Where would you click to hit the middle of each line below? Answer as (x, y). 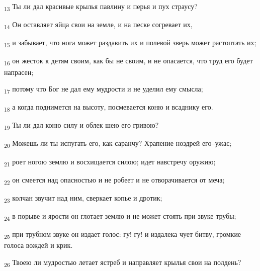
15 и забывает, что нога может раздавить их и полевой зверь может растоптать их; (130, 43)
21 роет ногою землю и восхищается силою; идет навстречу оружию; (110, 162)
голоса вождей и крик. (38, 245)
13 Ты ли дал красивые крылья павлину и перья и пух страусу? (101, 7)
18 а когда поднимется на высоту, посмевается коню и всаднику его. (109, 108)
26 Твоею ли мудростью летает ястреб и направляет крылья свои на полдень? (123, 262)
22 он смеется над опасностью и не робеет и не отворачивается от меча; (114, 180)
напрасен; (19, 72)
